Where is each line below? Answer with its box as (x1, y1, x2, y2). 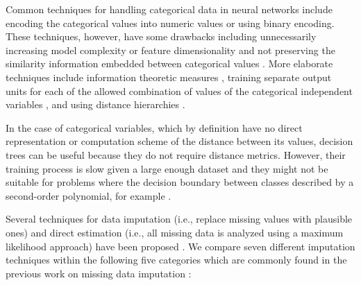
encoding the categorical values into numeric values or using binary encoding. (6, 15, 335, 30)
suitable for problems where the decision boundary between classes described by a (6, 175, 354, 189)
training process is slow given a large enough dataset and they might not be (6, 161, 328, 175)
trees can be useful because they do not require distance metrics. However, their (6, 147, 346, 162)
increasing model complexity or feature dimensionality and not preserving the (6, 42, 335, 57)
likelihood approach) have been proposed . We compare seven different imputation (6, 239, 355, 253)
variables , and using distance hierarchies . (6, 97, 185, 112)
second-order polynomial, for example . (6, 188, 171, 202)
